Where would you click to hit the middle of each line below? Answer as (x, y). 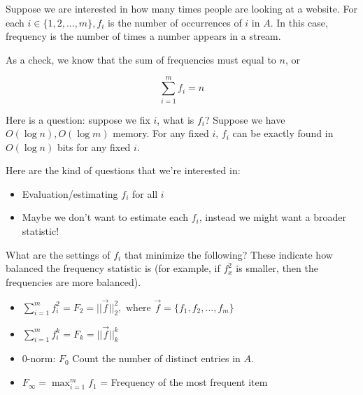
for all (145, 193)
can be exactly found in (283, 133)
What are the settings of (58, 254)
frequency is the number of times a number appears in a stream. (143, 36)
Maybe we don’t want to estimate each (105, 217)
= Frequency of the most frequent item (184, 382)
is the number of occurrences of (175, 22)
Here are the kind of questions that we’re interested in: (123, 170)
